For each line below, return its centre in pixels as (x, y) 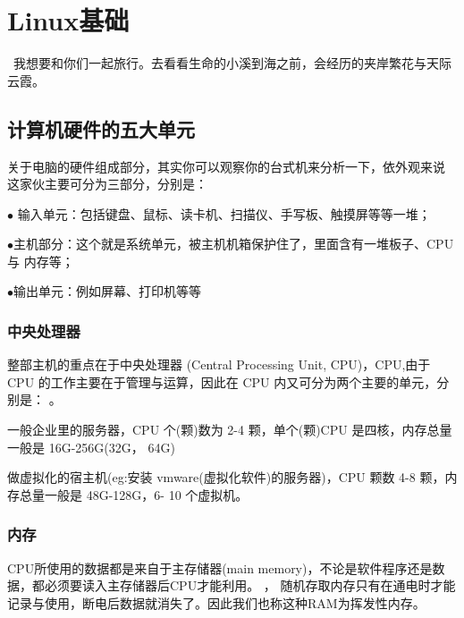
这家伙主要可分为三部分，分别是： (107, 184)
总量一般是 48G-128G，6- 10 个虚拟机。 (134, 494)
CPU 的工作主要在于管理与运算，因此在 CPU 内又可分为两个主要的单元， (222, 381)
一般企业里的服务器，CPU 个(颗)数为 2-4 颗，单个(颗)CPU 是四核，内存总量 (230, 430)
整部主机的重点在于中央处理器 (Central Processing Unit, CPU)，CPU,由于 (219, 364)
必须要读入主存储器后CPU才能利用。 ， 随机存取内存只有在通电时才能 (250, 585)
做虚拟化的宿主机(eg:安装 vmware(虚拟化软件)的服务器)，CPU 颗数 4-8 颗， (226, 477)
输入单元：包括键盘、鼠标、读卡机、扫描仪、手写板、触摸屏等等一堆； (224, 213)
